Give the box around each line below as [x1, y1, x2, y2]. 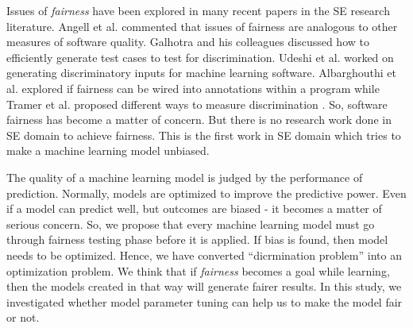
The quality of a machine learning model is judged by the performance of [6, 168, 363, 185]
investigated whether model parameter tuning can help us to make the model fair [6, 293, 403, 310]
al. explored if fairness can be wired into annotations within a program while [6, 79, 380, 96]
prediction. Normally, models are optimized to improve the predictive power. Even [6, 184, 407, 201]
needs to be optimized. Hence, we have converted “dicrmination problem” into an [6, 246, 402, 263]
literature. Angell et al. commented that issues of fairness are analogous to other [6, 17, 398, 34]
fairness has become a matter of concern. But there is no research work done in [6, 111, 392, 128]
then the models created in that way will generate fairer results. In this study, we [6, 278, 402, 295]
